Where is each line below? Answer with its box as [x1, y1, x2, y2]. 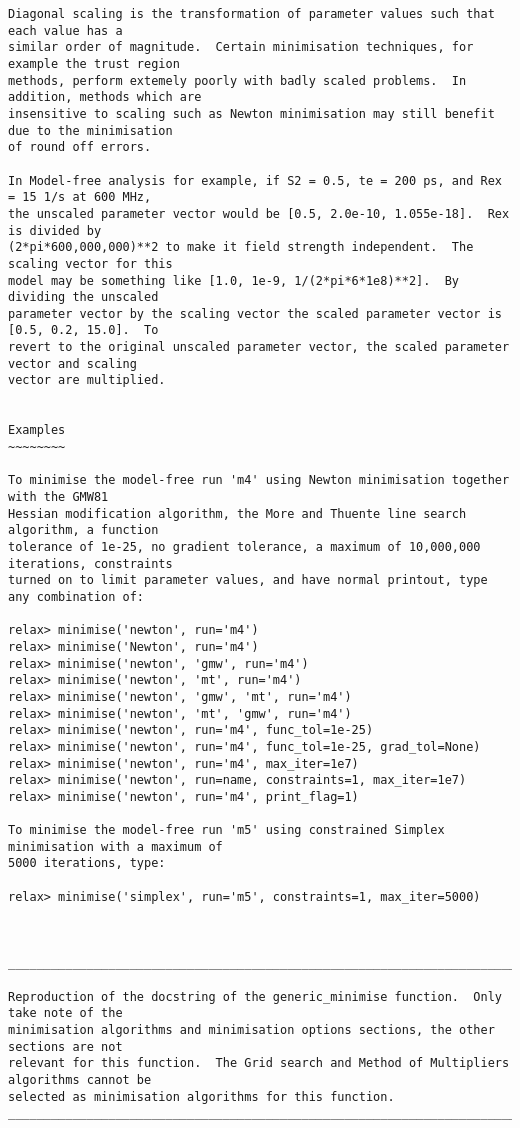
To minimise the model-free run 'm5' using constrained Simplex [8, 823, 445, 838]
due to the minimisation [8, 123, 173, 138]
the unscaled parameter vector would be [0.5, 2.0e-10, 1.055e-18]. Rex [8, 206, 510, 221]
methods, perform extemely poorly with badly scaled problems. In [8, 73, 467, 88]
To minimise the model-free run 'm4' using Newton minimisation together [8, 473, 510, 488]
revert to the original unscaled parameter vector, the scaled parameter [8, 340, 510, 355]
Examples [8, 423, 66, 438]
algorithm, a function [8, 523, 159, 538]
